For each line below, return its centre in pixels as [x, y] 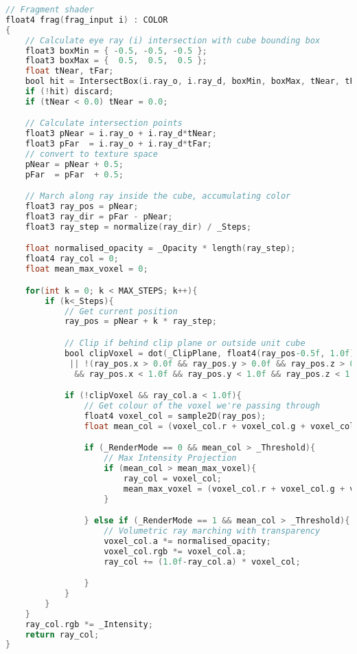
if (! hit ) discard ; [69, 91]
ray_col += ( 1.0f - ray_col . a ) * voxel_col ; [202, 562]
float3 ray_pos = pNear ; [82, 207]
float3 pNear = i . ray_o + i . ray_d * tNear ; [121, 134]
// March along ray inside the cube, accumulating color [158, 196]
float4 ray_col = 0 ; [72, 259]
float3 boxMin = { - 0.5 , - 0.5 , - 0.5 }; [116, 51]
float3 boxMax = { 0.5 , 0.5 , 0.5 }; [116, 61]
